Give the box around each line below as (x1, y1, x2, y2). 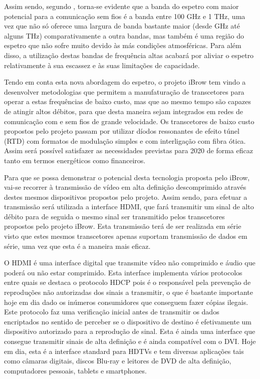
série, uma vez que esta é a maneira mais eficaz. (4, 240, 151, 251)
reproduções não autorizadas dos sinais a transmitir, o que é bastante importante (4, 287, 253, 297)
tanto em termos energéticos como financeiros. (4, 155, 146, 165)
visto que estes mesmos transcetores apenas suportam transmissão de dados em (4, 231, 247, 241)
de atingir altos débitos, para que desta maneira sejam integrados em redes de (4, 106, 243, 116)
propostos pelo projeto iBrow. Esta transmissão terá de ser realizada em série (4, 221, 241, 231)
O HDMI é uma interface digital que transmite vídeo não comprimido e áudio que (4, 257, 255, 268)
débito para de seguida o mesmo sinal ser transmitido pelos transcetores (4, 211, 225, 221)
